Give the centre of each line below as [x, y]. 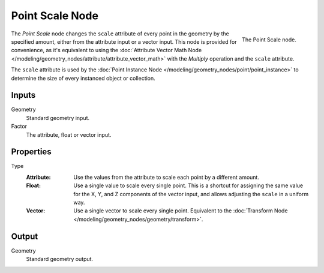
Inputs [23, 95]
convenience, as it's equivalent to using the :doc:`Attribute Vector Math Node [106, 50]
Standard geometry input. [58, 118]
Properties [31, 152]
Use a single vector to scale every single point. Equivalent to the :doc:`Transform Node [181, 211]
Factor [19, 127]
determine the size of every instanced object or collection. [83, 78]
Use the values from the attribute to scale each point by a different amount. [166, 177]
